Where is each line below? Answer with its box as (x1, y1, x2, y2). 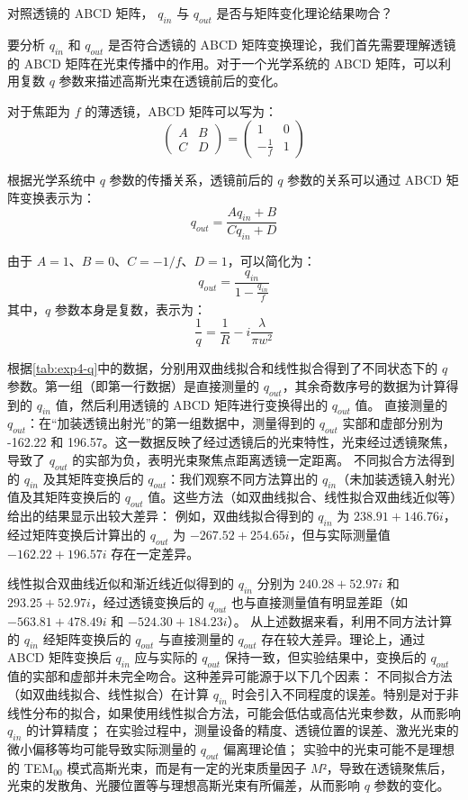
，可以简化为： (227, 251, 316, 270)
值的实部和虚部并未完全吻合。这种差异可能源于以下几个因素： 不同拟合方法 (7, 667, 453, 686)
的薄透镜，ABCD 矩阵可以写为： (85, 101, 278, 120)
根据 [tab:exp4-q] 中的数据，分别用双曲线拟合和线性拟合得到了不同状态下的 (7, 359, 438, 377)
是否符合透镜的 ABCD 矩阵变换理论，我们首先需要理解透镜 (107, 34, 456, 53)
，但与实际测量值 (289, 524, 391, 543)
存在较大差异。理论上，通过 (261, 629, 426, 648)
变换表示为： (19, 187, 95, 206)
